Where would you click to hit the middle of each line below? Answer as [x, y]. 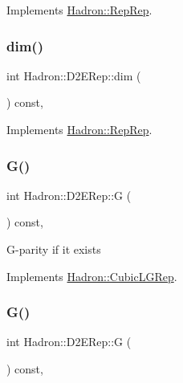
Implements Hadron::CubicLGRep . [92, 276]
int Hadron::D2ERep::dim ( [74, 75]
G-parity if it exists [54, 249]
